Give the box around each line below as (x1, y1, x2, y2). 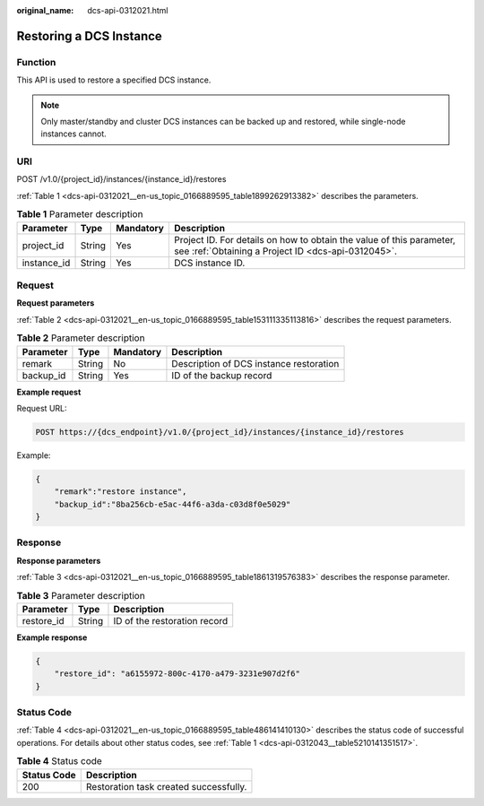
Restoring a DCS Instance (16, 28, 163, 44)
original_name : (16, 5, 74, 15)
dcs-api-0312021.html (87, 5, 169, 15)
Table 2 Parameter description (16, 332, 145, 344)
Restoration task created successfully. (85, 780, 247, 793)
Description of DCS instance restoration (171, 357, 340, 369)
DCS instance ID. (173, 256, 246, 269)
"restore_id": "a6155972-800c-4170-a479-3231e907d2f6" (54, 669, 300, 679)
